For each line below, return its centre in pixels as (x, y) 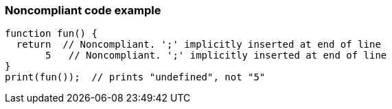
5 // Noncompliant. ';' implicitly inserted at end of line (216, 56)
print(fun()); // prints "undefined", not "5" (135, 77)
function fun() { (51, 34)
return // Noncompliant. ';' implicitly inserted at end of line (198, 45)
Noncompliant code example (83, 10)
